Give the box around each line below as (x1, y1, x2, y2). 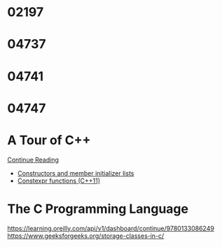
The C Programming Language (7, 201, 189, 217)
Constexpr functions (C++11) (17, 176, 100, 185)
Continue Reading (7, 155, 60, 164)
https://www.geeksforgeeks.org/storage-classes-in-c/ (7, 232, 165, 240)
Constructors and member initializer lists (17, 169, 134, 177)
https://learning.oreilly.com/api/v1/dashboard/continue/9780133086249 (7, 224, 215, 232)
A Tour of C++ (7, 132, 91, 148)
